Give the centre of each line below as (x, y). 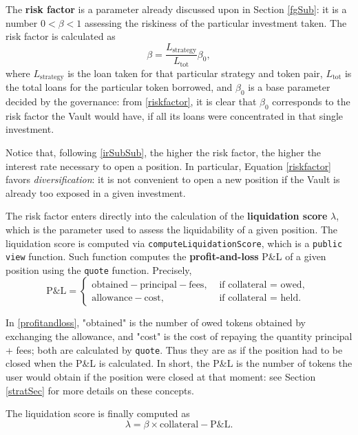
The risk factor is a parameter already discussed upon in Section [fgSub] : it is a (176, 9)
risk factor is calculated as (61, 36)
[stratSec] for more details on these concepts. (100, 390)
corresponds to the (311, 101)
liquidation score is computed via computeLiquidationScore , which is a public (174, 243)
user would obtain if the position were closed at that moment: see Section (161, 376)
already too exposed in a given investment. (96, 192)
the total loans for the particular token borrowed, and (119, 87)
